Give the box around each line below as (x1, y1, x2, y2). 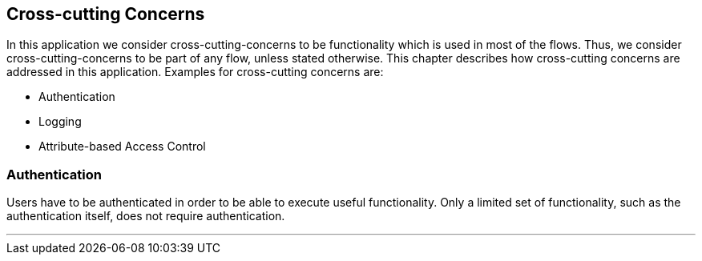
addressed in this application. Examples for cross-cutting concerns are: (6, 65, 384, 79)
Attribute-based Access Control (38, 139, 206, 154)
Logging (38, 114, 82, 129)
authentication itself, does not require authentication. (6, 209, 285, 223)
